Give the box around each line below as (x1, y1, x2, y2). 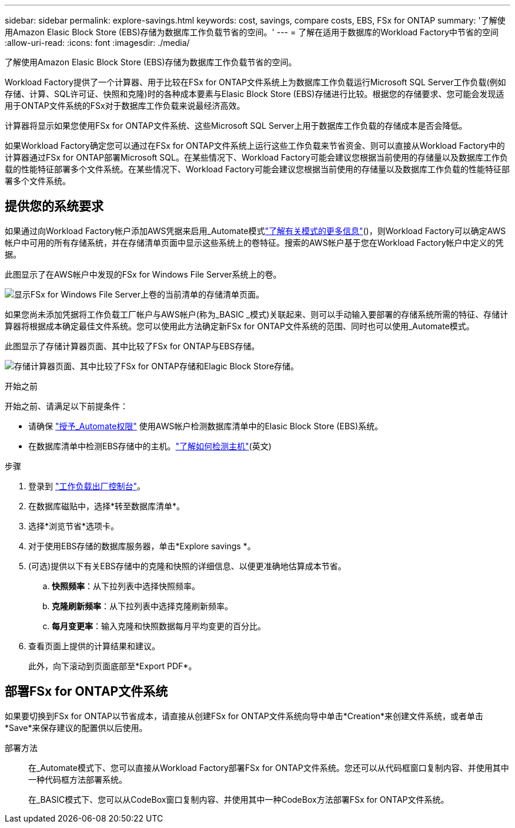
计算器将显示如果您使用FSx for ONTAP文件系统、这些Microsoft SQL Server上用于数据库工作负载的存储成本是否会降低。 (5, 121, 467, 131)
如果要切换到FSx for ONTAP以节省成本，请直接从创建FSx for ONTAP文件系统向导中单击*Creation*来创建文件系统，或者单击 (5, 710, 483, 721)
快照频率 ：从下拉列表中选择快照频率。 (52, 580, 200, 591)
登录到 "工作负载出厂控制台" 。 (28, 480, 145, 491)
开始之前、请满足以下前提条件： (5, 400, 128, 411)
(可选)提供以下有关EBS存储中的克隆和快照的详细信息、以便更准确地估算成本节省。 (28, 560, 346, 571)
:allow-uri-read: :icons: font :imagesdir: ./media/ (5, 38, 190, 48)
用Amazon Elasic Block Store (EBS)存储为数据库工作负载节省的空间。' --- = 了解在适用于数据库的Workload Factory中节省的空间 (5, 27, 499, 37)
